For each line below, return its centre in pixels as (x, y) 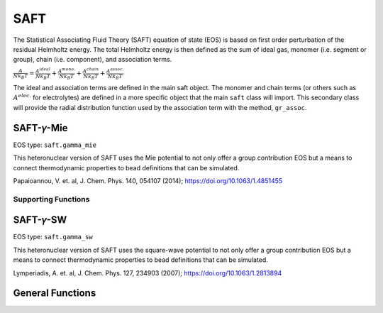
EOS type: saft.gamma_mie (55, 145)
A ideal (43, 70)
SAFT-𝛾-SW (40, 220)
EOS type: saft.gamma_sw (53, 237)
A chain (91, 70)
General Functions (55, 293)
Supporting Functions (51, 199)
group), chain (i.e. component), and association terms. (93, 60)
